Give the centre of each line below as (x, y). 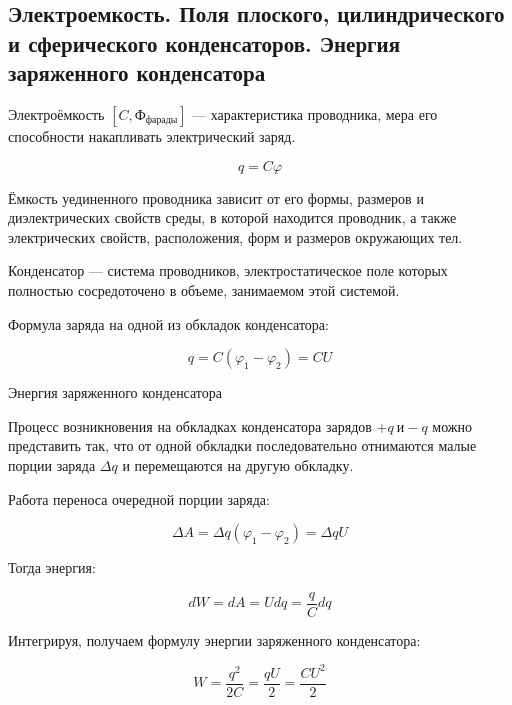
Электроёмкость (56, 113)
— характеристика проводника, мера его (315, 113)
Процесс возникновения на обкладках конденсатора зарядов (190, 425)
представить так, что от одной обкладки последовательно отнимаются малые (242, 445)
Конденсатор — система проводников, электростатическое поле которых (228, 270)
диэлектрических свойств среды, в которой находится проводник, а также (232, 217)
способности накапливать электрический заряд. (152, 135)
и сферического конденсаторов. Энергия (204, 42)
